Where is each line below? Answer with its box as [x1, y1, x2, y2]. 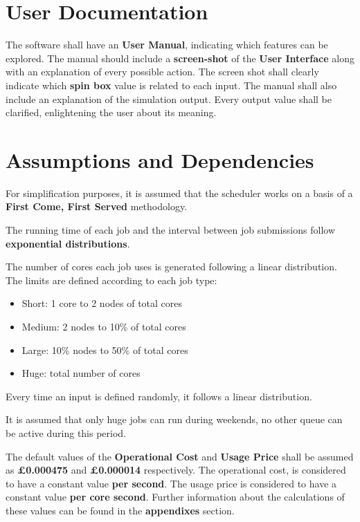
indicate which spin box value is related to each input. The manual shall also [6, 77, 337, 92]
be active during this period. [6, 425, 127, 440]
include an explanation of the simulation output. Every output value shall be [6, 91, 332, 106]
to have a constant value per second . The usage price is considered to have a [6, 476, 337, 490]
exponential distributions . [6, 236, 130, 250]
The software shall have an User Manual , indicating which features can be [6, 37, 328, 52]
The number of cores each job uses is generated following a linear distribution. [6, 259, 337, 274]
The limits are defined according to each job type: [6, 272, 217, 287]
